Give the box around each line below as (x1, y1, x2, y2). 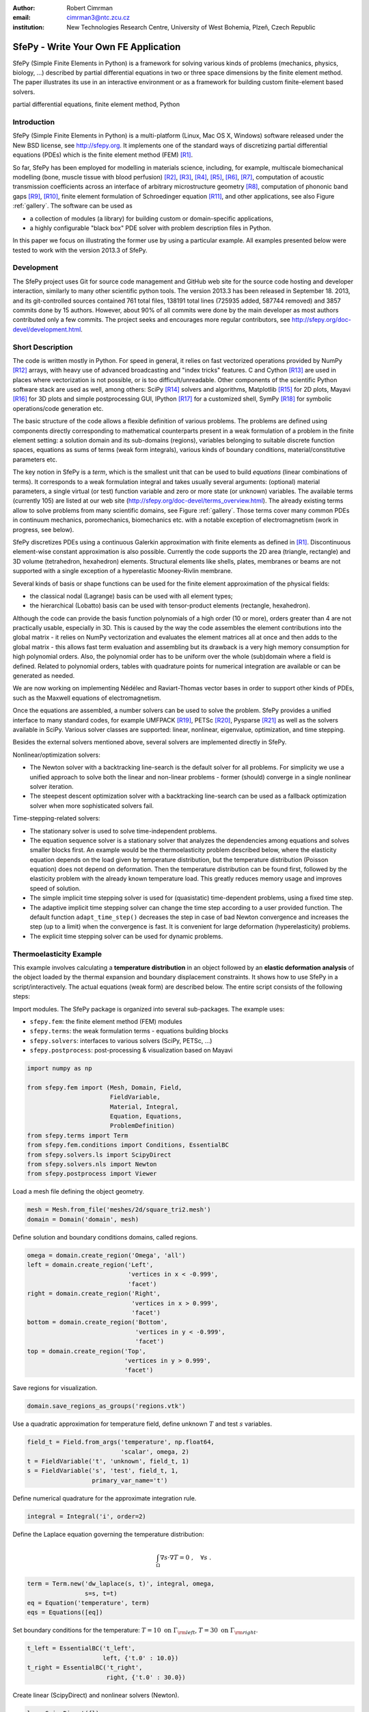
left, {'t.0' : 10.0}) (102, 1654, 179, 1662)
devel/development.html (12, 325, 81, 333)
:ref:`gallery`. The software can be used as (12, 202, 133, 210)
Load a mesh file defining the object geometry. (12, 1187, 145, 1196)
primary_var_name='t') (92, 1476, 168, 1484)
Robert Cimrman (66, 4, 113, 12)
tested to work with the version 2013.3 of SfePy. (12, 246, 148, 254)
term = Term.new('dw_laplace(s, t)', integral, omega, (27, 1580, 215, 1588)
